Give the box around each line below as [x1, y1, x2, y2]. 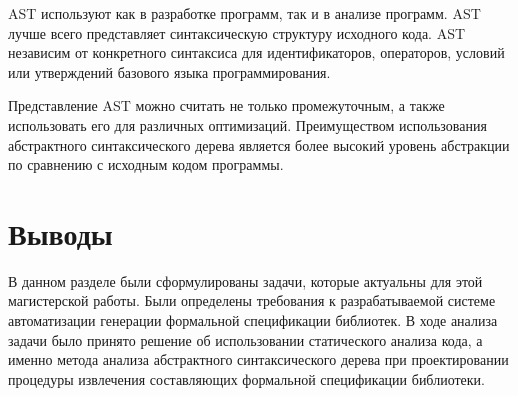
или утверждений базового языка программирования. [8, 61, 331, 82]
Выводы [8, 212, 113, 253]
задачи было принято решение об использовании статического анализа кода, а [8, 329, 483, 350]
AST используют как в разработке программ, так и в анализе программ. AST [8, 3, 481, 23]
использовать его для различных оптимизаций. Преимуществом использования [8, 114, 487, 135]
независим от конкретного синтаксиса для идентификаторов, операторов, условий [8, 42, 505, 63]
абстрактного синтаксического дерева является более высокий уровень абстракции [8, 134, 510, 155]
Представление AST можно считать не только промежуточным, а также [8, 95, 445, 116]
